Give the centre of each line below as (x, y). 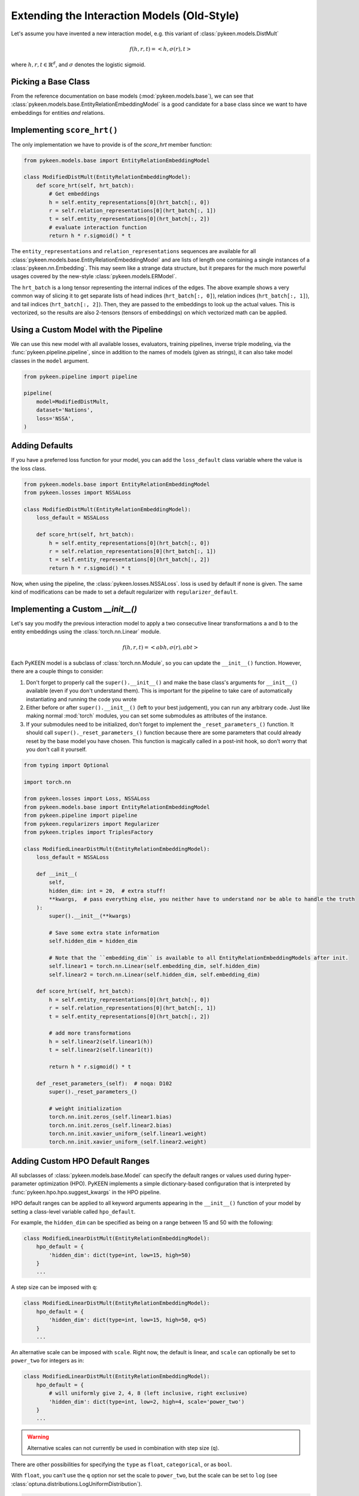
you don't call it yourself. (56, 749)
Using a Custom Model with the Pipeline (87, 329)
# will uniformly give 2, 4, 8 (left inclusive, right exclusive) (148, 1393)
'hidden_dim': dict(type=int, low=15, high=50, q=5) (128, 1320)
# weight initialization (85, 1108)
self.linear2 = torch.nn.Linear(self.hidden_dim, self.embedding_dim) (154, 974)
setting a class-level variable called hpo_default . (73, 1211)
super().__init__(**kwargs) (90, 916)
